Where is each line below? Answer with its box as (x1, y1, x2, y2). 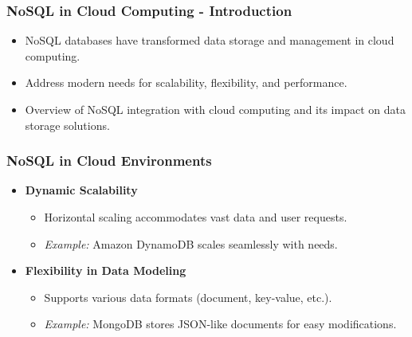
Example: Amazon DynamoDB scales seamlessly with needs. (44, 235, 338, 252)
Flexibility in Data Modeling (25, 262, 186, 279)
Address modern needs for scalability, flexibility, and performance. (25, 74, 347, 91)
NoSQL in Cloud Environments (6, 151, 212, 170)
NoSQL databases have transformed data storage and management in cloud (25, 32, 394, 49)
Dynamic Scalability (25, 182, 138, 198)
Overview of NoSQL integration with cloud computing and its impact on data (25, 101, 406, 117)
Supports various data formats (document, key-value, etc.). (44, 288, 332, 305)
